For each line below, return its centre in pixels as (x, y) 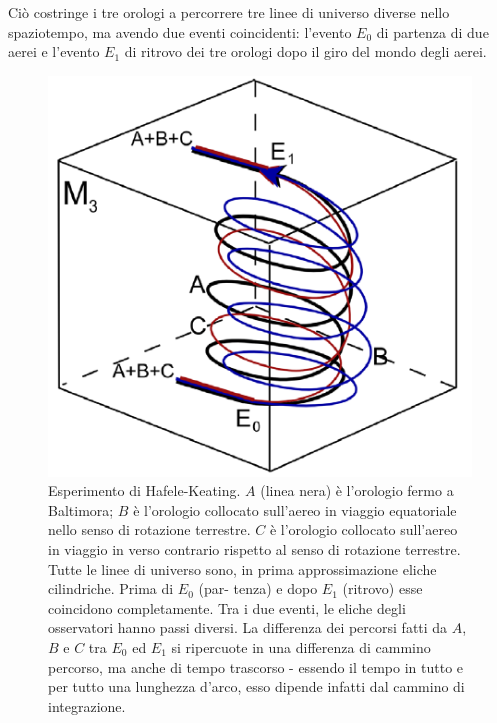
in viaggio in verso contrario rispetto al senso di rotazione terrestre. (254, 549)
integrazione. (87, 705)
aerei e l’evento (54, 51)
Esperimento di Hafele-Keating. (144, 490)
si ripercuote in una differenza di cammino (301, 647)
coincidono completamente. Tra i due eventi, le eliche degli (227, 607)
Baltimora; (81, 509)
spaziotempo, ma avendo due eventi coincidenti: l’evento (180, 31)
